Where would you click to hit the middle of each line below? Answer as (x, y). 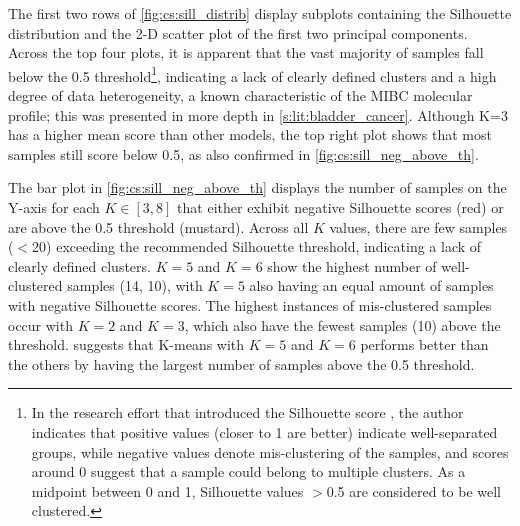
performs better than (424, 344)
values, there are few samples (418, 226)
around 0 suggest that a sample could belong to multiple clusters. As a (248, 471)
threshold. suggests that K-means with (126, 344)
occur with (40, 324)
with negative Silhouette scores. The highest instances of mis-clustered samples (250, 304)
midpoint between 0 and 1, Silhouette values (167, 490)
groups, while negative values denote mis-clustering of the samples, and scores (270, 451)
